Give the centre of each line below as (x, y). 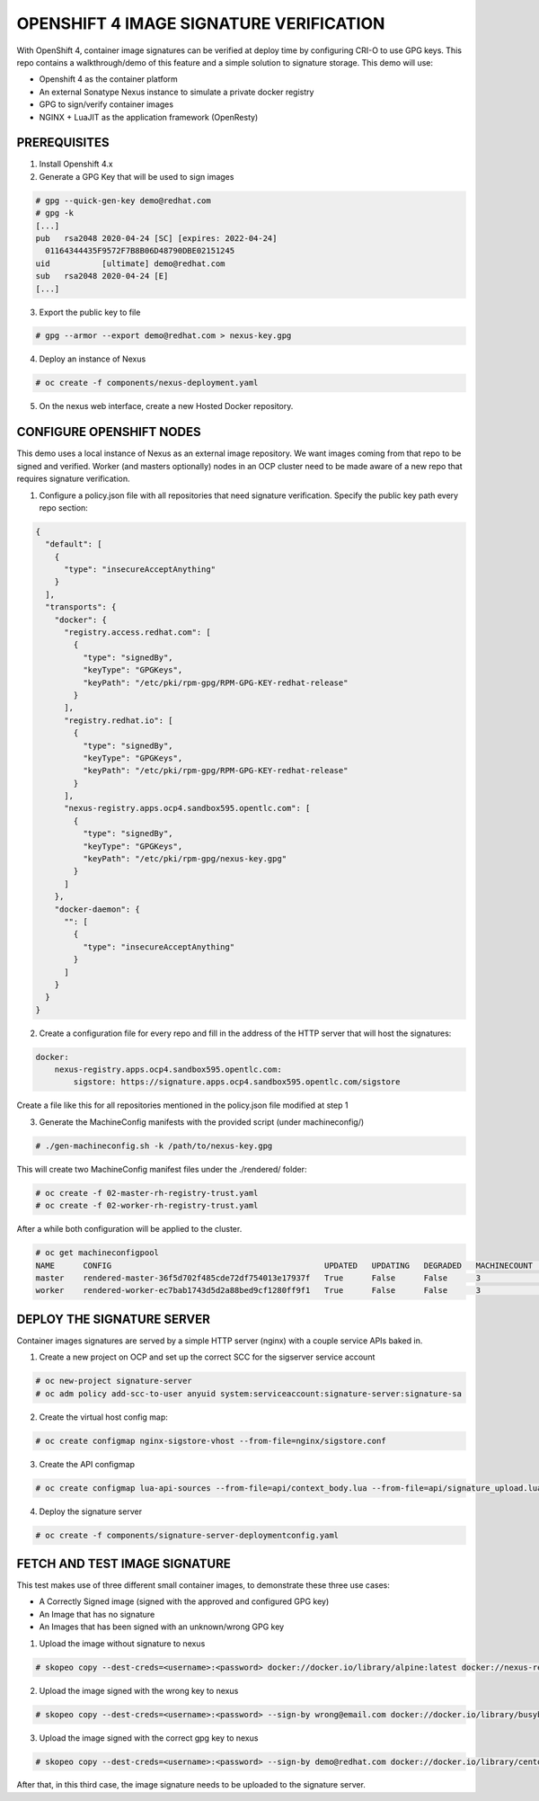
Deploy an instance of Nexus (93, 359)
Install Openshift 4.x (76, 164)
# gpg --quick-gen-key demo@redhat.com (123, 201)
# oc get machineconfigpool (97, 1253)
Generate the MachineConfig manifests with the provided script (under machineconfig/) (202, 1122)
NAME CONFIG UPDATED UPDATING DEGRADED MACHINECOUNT (284, 1265)
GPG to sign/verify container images (106, 104)
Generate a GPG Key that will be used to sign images (137, 176)
